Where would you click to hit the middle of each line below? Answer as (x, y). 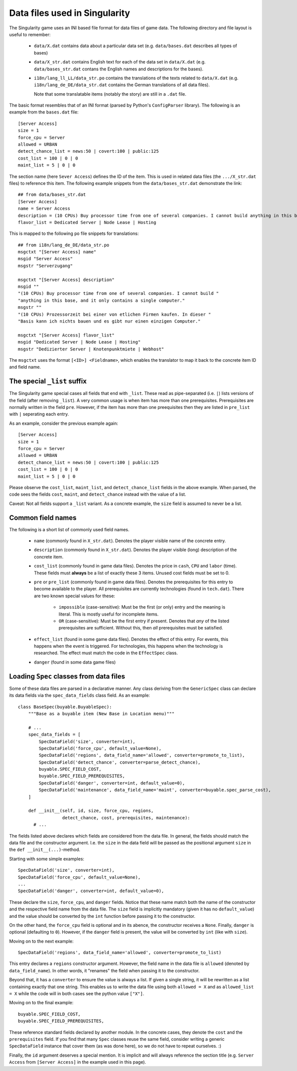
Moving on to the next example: (41, 941)
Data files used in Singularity (70, 13)
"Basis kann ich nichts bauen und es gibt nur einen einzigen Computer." (109, 321)
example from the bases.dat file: (44, 112)
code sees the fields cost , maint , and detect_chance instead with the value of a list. (98, 494)
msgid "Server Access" (46, 259)
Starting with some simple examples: (47, 859)
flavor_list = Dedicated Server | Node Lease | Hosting (87, 222)
